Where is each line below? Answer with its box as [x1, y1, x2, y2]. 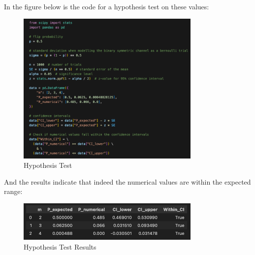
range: [4, 186, 23, 196]
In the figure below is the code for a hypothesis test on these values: [4, 1, 209, 11]
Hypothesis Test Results [24, 242, 96, 252]
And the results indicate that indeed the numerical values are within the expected [4, 176, 251, 187]
